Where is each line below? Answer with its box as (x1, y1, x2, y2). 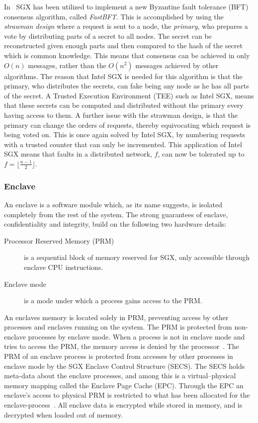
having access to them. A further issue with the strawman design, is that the (4, 109, 238, 120)
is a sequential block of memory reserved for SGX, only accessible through (24, 252, 250, 262)
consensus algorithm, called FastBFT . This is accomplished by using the (4, 11, 224, 21)
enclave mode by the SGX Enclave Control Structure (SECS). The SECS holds (4, 360, 245, 371)
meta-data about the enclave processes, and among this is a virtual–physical (4, 370, 236, 381)
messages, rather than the (28, 60, 106, 70)
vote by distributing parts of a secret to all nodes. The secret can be (4, 30, 212, 41)
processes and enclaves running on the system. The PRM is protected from (4, 322, 232, 332)
